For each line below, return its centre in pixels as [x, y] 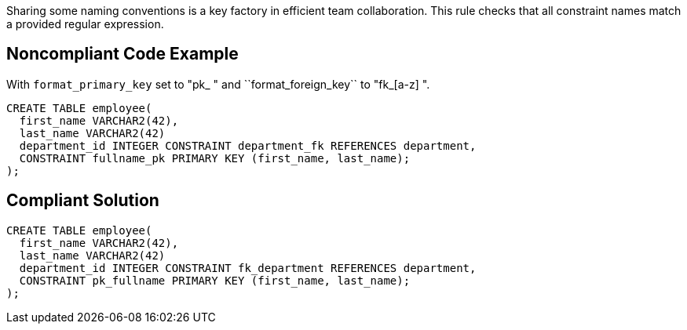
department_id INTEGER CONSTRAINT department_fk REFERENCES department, [248, 145]
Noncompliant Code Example [122, 54]
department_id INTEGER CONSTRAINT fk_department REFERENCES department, [248, 268]
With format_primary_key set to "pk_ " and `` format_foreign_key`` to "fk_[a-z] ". [218, 84]
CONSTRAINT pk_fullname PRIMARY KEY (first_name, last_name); [215, 280]
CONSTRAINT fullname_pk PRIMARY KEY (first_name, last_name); [215, 158]
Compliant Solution [83, 201]
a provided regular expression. [85, 24]
